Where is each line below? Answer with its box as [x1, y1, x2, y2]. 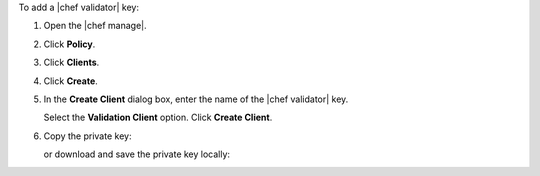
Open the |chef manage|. [43, 20, 147, 32]
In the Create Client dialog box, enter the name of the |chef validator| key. [43, 93, 349, 105]
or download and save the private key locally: [43, 148, 230, 160]
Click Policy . [43, 38, 96, 50]
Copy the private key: [43, 130, 132, 142]
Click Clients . [43, 56, 100, 69]
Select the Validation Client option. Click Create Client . [43, 111, 273, 124]
